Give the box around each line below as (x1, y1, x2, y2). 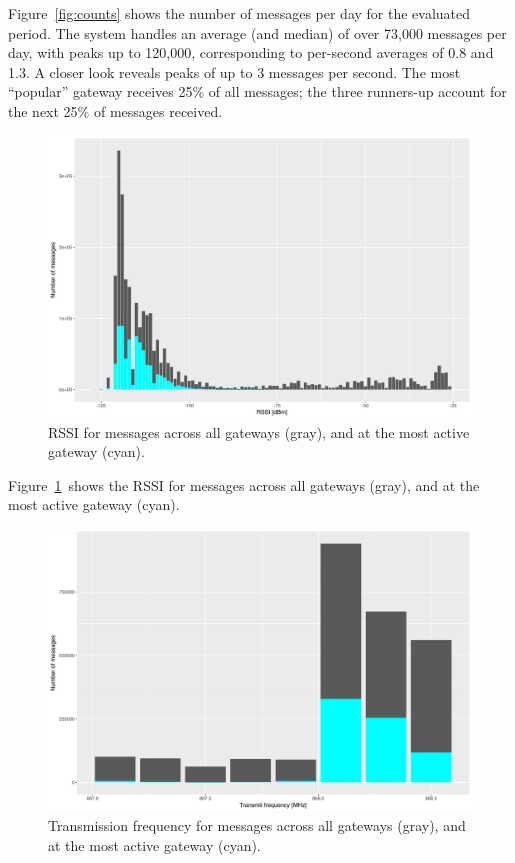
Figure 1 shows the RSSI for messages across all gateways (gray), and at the (8, 474, 480, 495)
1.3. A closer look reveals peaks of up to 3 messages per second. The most (8, 61, 461, 82)
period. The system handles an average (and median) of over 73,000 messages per (8, 22, 507, 43)
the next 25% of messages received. (8, 100, 223, 121)
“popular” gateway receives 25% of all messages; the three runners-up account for (8, 81, 507, 102)
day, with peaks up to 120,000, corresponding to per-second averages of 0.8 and (8, 42, 494, 63)
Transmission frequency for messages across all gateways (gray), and (48, 814, 466, 835)
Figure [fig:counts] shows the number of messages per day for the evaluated (8, 3, 471, 23)
